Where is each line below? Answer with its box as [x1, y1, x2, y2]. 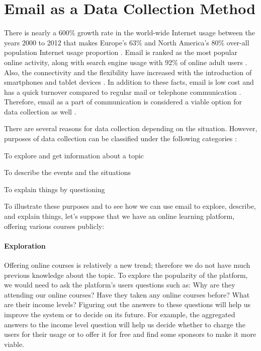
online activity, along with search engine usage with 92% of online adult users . [4, 56, 247, 67]
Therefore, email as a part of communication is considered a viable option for [4, 96, 242, 107]
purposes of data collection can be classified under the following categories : [4, 133, 237, 144]
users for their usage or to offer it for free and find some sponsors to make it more [4, 329, 256, 339]
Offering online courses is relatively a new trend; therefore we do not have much [4, 260, 250, 270]
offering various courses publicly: [4, 220, 105, 231]
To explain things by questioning [4, 184, 105, 194]
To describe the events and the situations [4, 167, 131, 178]
